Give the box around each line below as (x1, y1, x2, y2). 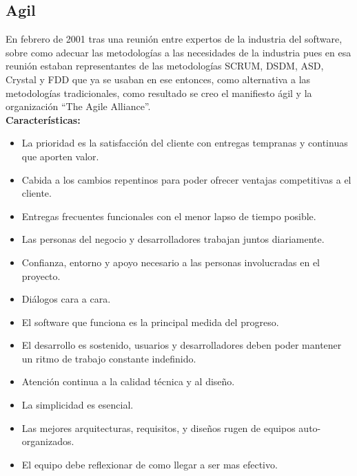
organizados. (21, 434, 74, 448)
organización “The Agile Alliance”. (6, 99, 151, 113)
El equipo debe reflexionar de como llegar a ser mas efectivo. (21, 457, 278, 471)
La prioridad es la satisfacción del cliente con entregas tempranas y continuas (21, 136, 348, 150)
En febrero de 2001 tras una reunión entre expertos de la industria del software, (6, 32, 343, 46)
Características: (6, 112, 81, 127)
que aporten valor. (21, 149, 99, 163)
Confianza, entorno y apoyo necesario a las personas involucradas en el (21, 255, 320, 269)
